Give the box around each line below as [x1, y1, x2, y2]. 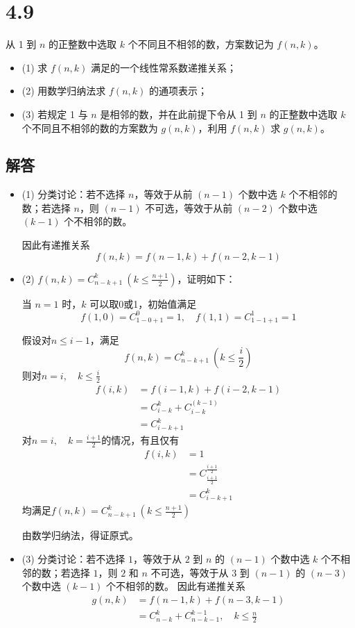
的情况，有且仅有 [101, 433, 180, 447]
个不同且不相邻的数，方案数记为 [128, 37, 274, 51]
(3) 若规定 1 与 [21, 106, 88, 121]
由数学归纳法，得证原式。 [21, 528, 139, 543]
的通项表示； [148, 83, 207, 98]
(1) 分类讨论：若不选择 [21, 187, 125, 201]
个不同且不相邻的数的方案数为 [21, 120, 158, 135]
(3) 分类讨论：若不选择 [21, 551, 125, 565]
